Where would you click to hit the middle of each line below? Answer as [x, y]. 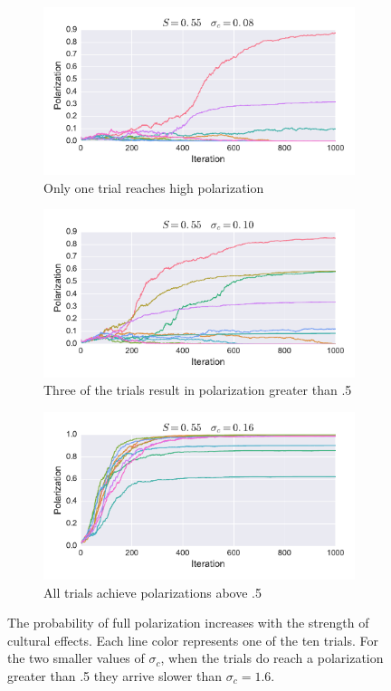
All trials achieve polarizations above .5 [153, 592]
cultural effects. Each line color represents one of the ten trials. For [193, 640]
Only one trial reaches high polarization [154, 187]
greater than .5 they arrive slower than [115, 676]
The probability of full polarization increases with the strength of [188, 623]
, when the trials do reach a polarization [272, 658]
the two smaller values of [76, 658]
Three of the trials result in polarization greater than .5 [198, 390]
